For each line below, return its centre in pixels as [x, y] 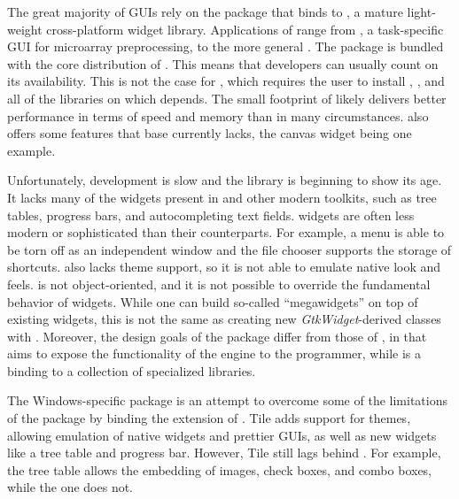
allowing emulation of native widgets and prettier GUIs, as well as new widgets [222, 435]
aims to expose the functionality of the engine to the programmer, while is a [214, 353]
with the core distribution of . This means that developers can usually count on [223, 63]
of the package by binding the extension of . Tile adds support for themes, [209, 418]
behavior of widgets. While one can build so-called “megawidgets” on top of [213, 301]
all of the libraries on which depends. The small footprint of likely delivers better [227, 98]
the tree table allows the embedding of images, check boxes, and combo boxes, [220, 469]
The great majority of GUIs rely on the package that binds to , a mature [205, 12]
